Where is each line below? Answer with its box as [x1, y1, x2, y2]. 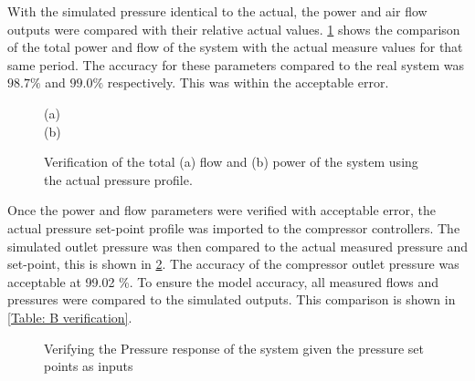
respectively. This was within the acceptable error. [107, 73, 389, 92]
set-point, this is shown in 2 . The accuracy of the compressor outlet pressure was [7, 254, 459, 273]
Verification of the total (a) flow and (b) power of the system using [44, 152, 418, 171]
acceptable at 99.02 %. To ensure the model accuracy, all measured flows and [7, 272, 439, 291]
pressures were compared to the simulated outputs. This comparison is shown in [7, 290, 456, 309]
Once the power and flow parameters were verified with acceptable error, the [7, 201, 436, 220]
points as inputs [44, 356, 133, 376]
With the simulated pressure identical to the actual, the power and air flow [7, 2, 427, 20]
